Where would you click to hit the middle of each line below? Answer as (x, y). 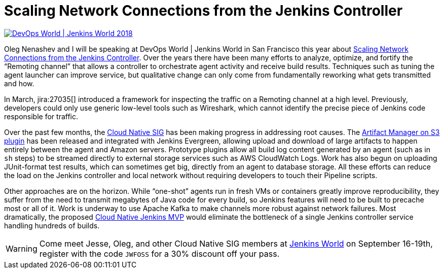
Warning (22, 248)
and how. (19, 83)
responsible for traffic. (41, 116)
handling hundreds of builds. (52, 225)
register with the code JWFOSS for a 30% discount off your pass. (159, 253)
